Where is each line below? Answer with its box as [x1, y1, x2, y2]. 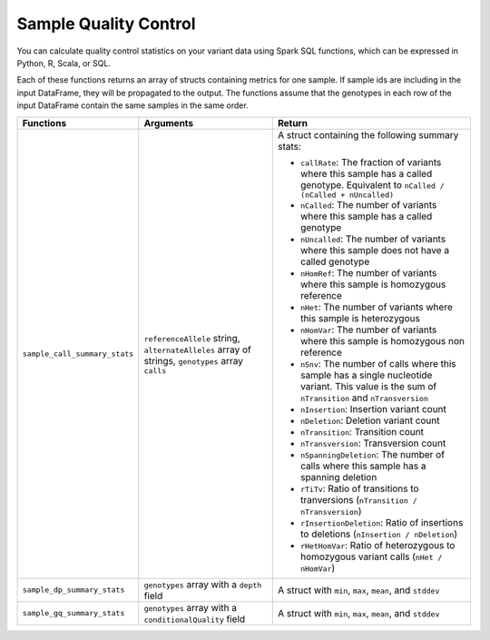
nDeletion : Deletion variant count [299, 414, 440, 427]
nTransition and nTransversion [299, 391, 429, 404]
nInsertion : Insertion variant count [299, 402, 446, 415]
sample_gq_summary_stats [22, 608, 125, 617]
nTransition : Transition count [299, 425, 424, 438]
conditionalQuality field [143, 613, 246, 625]
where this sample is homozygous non [299, 334, 465, 347]
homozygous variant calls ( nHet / [299, 550, 443, 563]
